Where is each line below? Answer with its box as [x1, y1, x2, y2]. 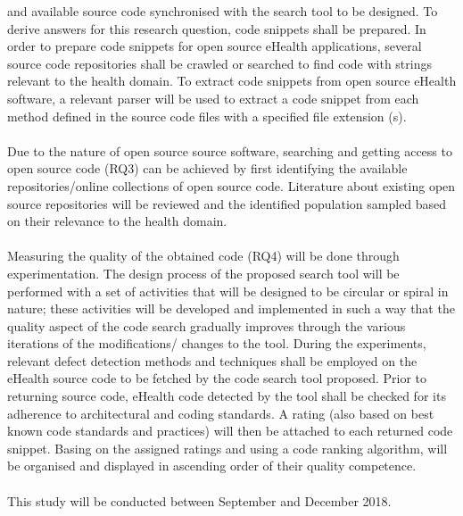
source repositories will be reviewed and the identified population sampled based [7, 194, 447, 212]
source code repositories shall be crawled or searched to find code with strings [7, 54, 432, 72]
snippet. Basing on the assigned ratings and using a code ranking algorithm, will [7, 438, 448, 457]
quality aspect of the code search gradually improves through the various [7, 316, 406, 335]
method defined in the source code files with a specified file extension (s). [7, 106, 407, 125]
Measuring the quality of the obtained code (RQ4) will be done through [7, 246, 400, 265]
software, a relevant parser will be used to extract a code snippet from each [7, 88, 419, 107]
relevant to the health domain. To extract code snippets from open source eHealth [7, 71, 457, 90]
